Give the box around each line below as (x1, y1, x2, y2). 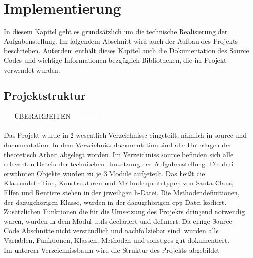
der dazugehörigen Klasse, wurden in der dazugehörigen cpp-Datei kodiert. (4, 197, 227, 207)
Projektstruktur (4, 88, 86, 103)
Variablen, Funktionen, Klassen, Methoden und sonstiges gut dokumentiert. (4, 235, 230, 245)
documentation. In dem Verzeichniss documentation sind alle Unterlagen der (4, 140, 232, 150)
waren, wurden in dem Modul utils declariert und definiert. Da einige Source (4, 216, 232, 226)
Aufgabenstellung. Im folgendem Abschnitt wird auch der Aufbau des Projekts (4, 36, 238, 46)
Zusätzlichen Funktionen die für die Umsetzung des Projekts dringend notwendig (4, 206, 245, 217)
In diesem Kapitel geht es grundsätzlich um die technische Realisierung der (4, 26, 228, 37)
